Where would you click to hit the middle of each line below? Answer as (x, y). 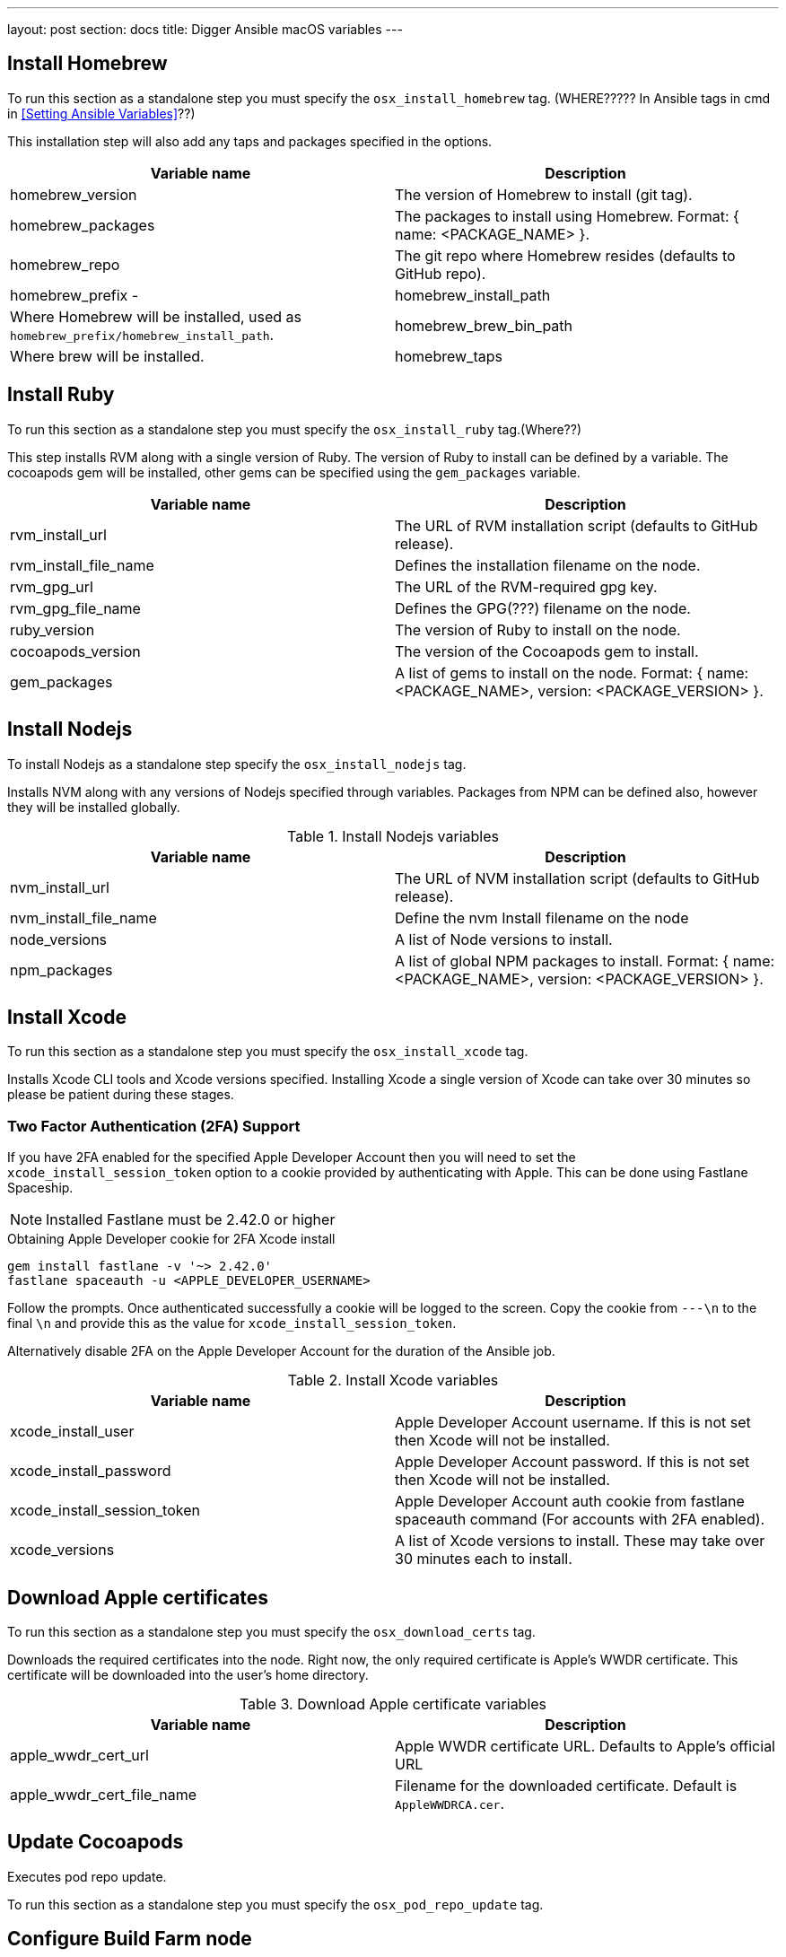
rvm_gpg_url (52, 586)
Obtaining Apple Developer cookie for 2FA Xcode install (171, 1239)
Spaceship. (40, 1188)
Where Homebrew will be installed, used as (156, 316)
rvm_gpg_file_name (75, 608)
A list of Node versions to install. (504, 939)
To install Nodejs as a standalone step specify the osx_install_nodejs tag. (237, 764)
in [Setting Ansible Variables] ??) (101, 113)
